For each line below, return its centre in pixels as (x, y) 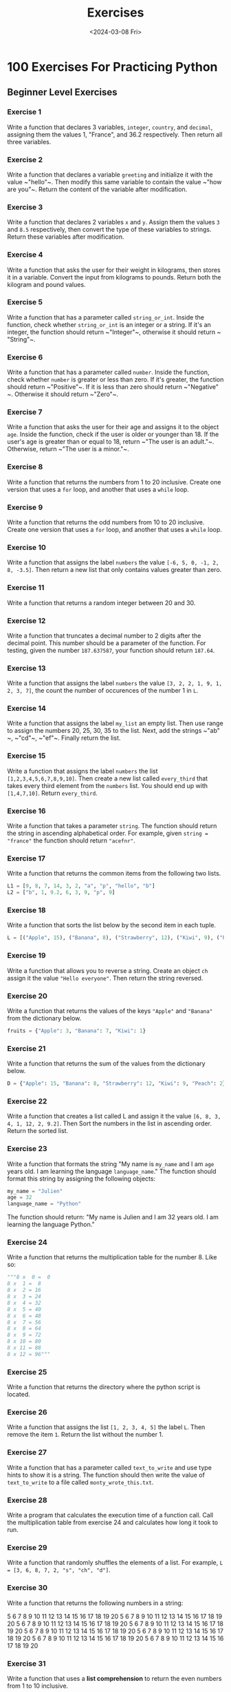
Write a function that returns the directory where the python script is (104, 1387)
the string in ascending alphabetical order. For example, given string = (108, 834)
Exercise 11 (26, 588)
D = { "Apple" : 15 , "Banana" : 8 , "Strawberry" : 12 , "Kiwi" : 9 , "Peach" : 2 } (117, 1084)
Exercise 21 (26, 1048)
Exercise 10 (27, 547)
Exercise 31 (26, 1663)
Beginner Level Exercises (63, 92)
